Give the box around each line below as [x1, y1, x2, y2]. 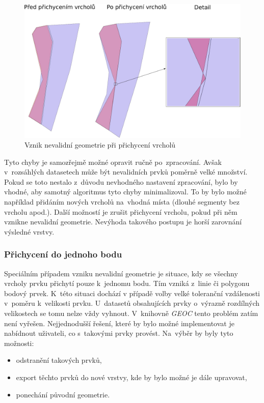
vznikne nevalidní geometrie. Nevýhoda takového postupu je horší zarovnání [4, 216, 242, 227]
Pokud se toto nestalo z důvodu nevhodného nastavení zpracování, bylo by [4, 176, 238, 187]
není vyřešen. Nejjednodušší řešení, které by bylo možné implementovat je [4, 318, 234, 328]
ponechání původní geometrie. [16, 389, 110, 399]
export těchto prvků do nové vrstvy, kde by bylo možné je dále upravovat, [16, 372, 247, 383]
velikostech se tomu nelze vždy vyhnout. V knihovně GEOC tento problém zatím [4, 308, 258, 319]
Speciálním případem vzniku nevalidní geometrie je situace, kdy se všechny [4, 268, 238, 278]
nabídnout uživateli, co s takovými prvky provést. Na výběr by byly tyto [4, 328, 233, 338]
